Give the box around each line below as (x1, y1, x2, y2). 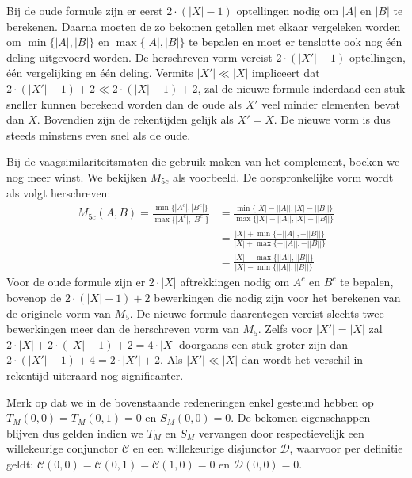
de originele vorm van (6, 304, 111, 321)
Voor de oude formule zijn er (6, 273, 146, 290)
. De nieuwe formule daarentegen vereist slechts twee (129, 304, 384, 321)
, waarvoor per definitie (289, 440, 403, 457)
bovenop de (6, 289, 62, 305)
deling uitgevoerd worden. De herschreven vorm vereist (6, 48, 273, 65)
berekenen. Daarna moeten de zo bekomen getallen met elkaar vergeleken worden (6, 17, 401, 34)
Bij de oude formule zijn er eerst (6, 2, 163, 18)
